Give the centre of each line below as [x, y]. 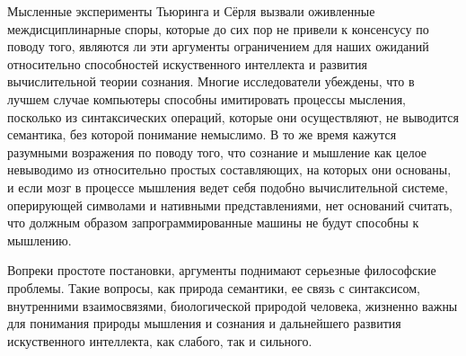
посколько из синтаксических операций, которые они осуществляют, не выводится [233, 116]
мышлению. [40, 240]
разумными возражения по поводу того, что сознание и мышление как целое [217, 151]
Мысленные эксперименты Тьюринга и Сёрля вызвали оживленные [191, 11]
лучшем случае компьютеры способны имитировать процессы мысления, [207, 98]
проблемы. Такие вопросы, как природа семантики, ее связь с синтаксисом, [214, 287]
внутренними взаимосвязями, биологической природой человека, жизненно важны [233, 305]
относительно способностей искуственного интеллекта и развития [188, 63]
